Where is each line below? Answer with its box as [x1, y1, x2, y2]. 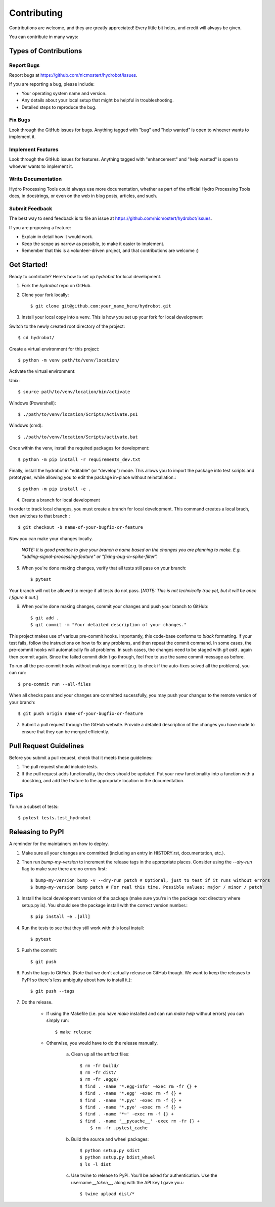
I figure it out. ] [9, 594, 38, 600]
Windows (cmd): [9, 422, 43, 428]
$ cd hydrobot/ [18, 335, 55, 341]
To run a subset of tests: [9, 804, 59, 809]
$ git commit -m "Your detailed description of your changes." [30, 622, 187, 628]
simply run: [46, 1017, 69, 1023]
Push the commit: [21, 947, 57, 953]
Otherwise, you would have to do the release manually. [46, 1040, 158, 1046]
